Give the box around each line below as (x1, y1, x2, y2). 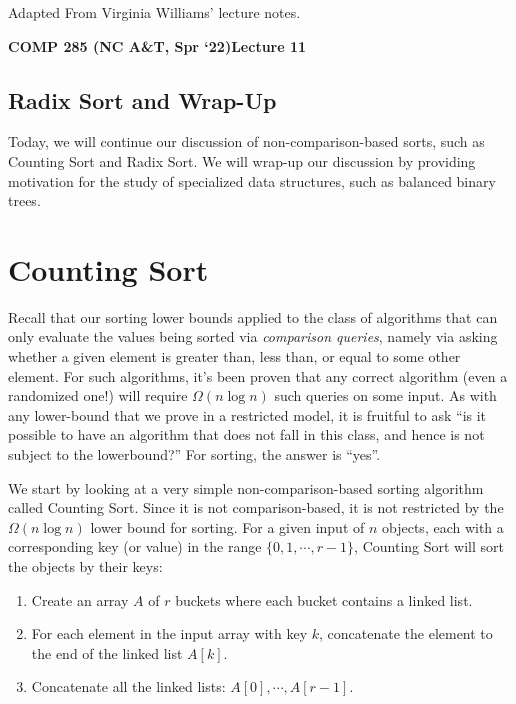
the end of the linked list (31, 642, 183, 663)
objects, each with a (382, 516, 504, 537)
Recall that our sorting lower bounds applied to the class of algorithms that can (8, 306, 498, 327)
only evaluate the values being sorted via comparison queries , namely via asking (8, 326, 498, 347)
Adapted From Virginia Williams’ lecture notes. (8, 2, 301, 22)
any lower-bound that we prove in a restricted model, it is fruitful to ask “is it (8, 404, 487, 425)
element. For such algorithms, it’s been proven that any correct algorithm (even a (8, 365, 508, 386)
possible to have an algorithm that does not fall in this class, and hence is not (8, 424, 485, 445)
